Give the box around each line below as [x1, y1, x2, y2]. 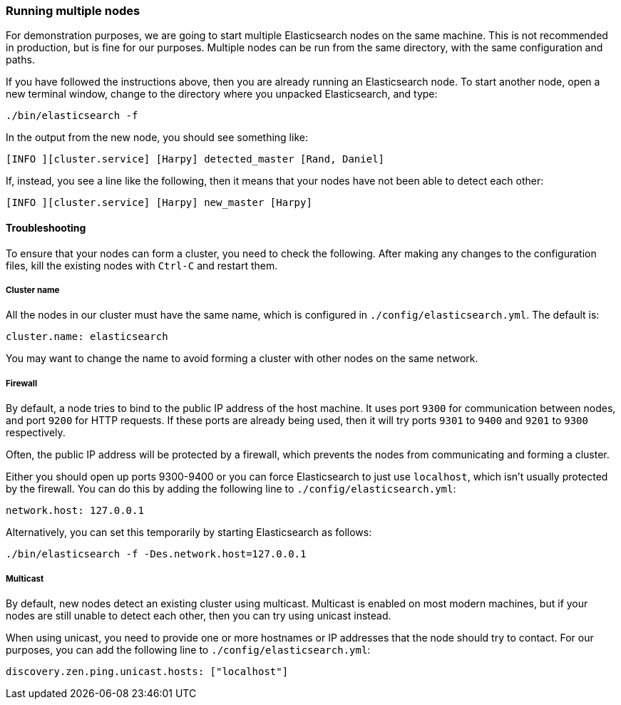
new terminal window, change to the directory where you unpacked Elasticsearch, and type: [6, 88, 438, 101]
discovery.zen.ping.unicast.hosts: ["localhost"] [6, 665, 289, 677]
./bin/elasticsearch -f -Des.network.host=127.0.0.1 [6, 548, 307, 560]
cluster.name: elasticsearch [6, 331, 168, 343]
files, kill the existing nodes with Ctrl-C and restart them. [6, 259, 278, 272]
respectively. [6, 426, 66, 439]
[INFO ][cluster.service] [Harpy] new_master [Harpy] [6, 197, 312, 209]
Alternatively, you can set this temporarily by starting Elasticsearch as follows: [6, 526, 372, 539]
